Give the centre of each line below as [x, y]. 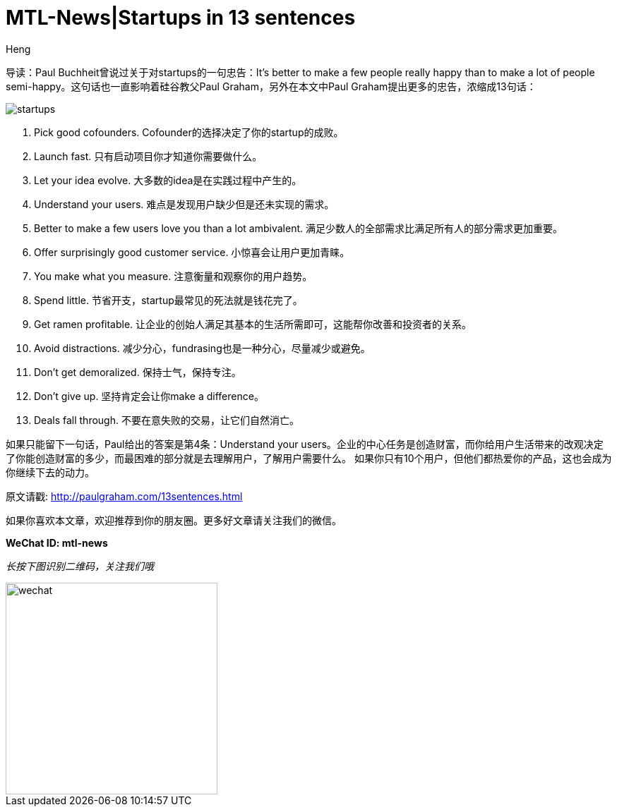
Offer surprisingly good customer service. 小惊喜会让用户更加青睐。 [192, 252]
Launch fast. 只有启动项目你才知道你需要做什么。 [148, 156]
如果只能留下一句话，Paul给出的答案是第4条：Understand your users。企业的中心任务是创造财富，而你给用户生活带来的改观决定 [305, 444]
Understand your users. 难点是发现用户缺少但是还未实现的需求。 [184, 204]
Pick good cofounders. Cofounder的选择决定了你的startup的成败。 [189, 132]
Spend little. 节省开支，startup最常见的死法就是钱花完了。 [168, 300]
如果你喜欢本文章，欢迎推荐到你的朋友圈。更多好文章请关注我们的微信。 [174, 520]
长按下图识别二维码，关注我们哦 [80, 566]
